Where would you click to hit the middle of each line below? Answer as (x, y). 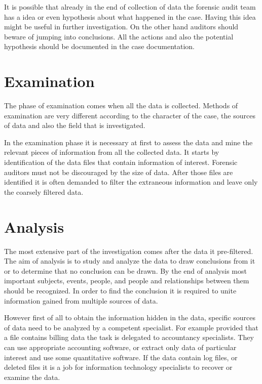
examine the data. (32, 377)
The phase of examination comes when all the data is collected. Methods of (121, 105)
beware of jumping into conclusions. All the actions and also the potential (119, 36)
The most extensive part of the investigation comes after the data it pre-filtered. (129, 251)
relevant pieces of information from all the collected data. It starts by (112, 152)
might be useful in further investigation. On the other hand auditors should (121, 27)
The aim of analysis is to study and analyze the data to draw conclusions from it (130, 261)
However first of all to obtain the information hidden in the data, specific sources (130, 317)
